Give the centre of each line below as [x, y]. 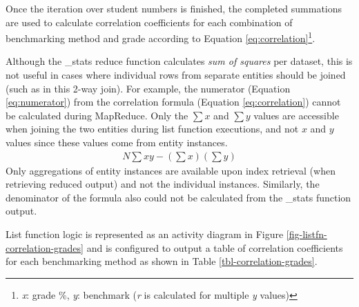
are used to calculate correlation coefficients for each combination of [149, 22]
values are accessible [296, 115]
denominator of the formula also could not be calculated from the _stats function [178, 197]
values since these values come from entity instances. [117, 142]
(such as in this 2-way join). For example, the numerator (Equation [148, 88]
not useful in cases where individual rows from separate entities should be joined [176, 75]
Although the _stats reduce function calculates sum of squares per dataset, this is [179, 61]
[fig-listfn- [307, 234]
